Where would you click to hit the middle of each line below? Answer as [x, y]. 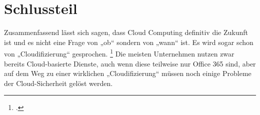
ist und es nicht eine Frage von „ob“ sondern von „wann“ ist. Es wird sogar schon [129, 42]
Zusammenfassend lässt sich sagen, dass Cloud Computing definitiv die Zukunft [126, 32]
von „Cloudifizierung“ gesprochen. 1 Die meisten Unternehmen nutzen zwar [119, 53]
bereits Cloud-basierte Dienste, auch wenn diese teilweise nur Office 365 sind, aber [130, 63]
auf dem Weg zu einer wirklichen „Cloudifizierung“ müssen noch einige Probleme [128, 73]
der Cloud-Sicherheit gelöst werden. [58, 83]
